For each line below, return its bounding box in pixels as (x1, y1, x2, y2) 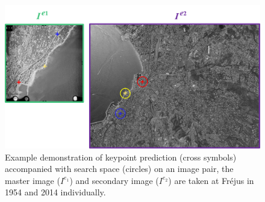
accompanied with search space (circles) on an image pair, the (5, 162, 234, 175)
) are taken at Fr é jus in (168, 174, 254, 186)
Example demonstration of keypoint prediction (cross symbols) (5, 150, 237, 163)
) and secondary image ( (69, 174, 159, 186)
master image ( (5, 174, 60, 186)
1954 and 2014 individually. (5, 186, 106, 198)
